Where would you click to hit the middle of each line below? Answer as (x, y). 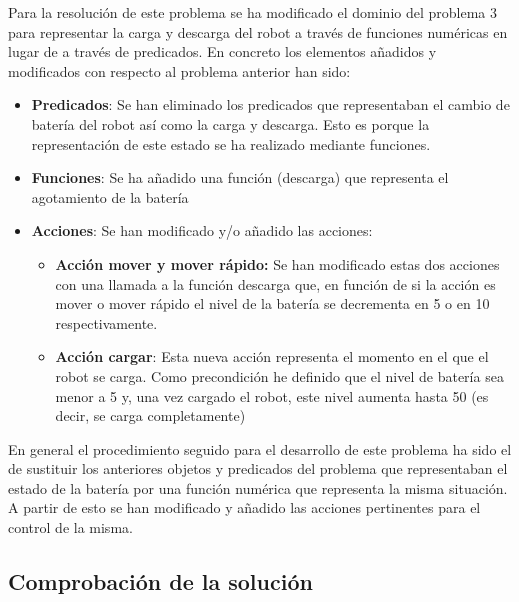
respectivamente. (106, 322)
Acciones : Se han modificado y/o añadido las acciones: (202, 230)
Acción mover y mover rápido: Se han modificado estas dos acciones (277, 263)
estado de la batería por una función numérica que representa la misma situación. (258, 487)
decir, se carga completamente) (150, 415)
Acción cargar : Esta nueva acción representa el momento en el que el (272, 356)
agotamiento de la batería (110, 196)
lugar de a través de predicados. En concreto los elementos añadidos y (222, 51)
